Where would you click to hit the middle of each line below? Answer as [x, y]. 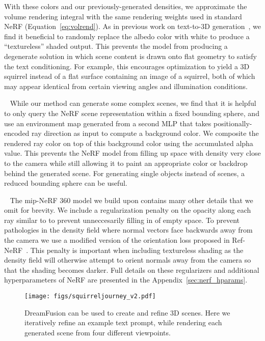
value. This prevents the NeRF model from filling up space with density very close [132, 153]
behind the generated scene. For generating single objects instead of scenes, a [125, 173]
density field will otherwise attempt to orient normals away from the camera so [128, 260]
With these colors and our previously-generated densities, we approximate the [126, 6]
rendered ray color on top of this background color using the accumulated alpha [129, 143]
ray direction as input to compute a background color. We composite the [145, 133]
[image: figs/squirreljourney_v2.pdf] [90, 296]
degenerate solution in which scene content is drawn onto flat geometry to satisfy [130, 56]
